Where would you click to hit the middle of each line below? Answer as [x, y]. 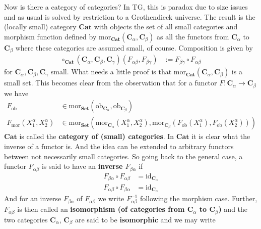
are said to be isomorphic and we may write [145, 219]
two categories [26, 219]
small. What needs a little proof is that [111, 72]
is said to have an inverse [82, 166]
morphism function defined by [50, 36]
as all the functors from [193, 36]
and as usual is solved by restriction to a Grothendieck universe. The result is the [130, 16]
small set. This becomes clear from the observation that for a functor [111, 83]
